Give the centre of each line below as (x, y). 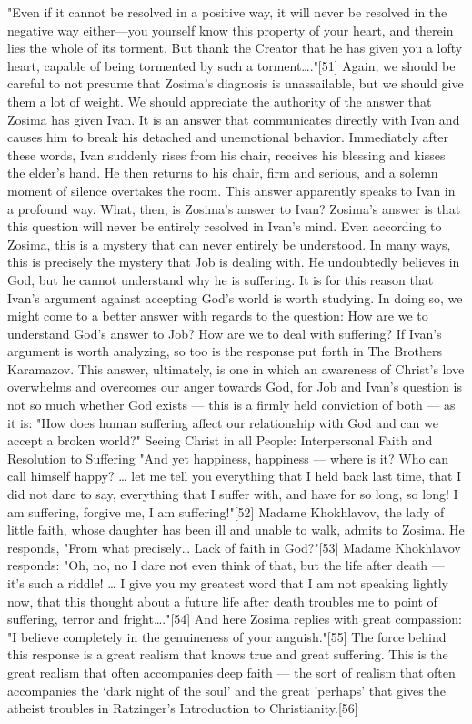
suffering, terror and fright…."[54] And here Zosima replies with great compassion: (235, 619)
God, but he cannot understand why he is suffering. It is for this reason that (221, 279)
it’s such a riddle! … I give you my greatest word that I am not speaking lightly (228, 583)
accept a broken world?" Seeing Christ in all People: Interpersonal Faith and (220, 440)
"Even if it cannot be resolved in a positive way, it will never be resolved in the (227, 12)
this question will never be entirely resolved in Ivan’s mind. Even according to (225, 226)
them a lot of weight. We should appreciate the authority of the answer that (220, 101)
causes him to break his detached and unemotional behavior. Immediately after (228, 137)
